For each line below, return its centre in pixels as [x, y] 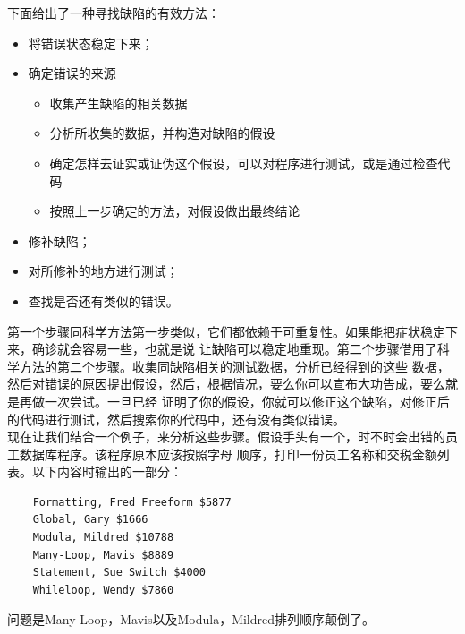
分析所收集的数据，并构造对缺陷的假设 [162, 133]
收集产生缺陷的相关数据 [118, 103]
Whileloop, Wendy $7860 [103, 590]
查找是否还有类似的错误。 [103, 300]
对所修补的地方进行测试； [103, 271]
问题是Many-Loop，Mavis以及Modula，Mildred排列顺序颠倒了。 [191, 619]
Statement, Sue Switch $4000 [119, 573]
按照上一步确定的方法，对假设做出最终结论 [175, 211]
